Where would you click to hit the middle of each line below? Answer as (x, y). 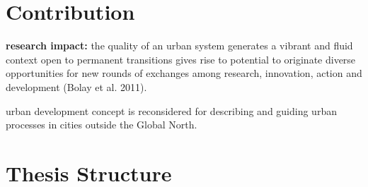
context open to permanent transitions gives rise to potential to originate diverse (181, 59)
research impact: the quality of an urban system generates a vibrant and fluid (179, 46)
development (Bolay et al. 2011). (76, 86)
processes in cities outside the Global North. (102, 125)
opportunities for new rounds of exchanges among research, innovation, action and (184, 73)
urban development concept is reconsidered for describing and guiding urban (171, 110)
